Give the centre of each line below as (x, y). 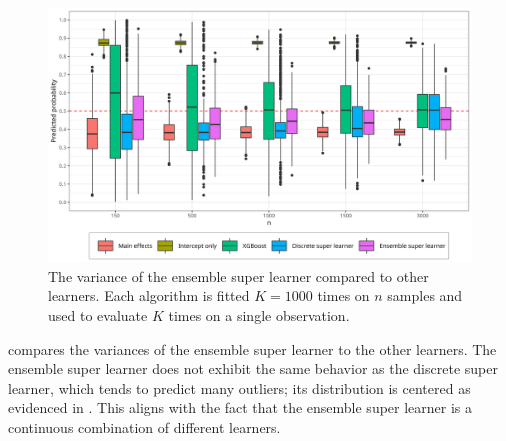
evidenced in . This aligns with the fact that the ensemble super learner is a (240, 407)
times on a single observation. (259, 315)
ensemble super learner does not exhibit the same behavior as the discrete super (253, 368)
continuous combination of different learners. (144, 426)
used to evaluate (98, 315)
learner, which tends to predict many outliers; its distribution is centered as (239, 387)
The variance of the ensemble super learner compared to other (238, 275)
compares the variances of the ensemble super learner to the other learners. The (252, 348)
